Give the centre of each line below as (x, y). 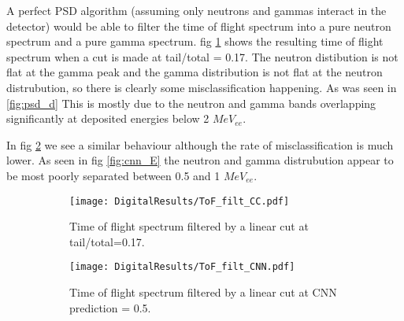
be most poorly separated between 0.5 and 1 (113, 175)
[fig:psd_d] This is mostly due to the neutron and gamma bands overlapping (191, 103)
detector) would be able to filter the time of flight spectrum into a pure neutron (199, 26)
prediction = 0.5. (110, 307)
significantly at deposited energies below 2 (108, 118)
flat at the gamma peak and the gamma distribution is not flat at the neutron (195, 72)
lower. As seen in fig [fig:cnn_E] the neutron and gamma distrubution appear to (200, 160)
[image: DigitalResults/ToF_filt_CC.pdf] (180, 201)
